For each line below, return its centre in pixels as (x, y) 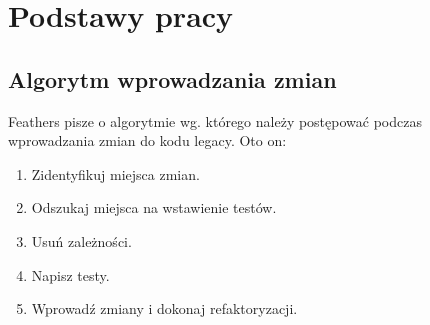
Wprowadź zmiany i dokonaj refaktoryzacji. (164, 308)
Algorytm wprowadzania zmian (172, 78)
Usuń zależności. (81, 240)
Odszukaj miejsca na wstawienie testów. (154, 207)
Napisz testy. (70, 274)
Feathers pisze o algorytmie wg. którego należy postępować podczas (215, 120)
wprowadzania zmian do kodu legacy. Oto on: (147, 140)
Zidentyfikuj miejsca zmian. (115, 173)
